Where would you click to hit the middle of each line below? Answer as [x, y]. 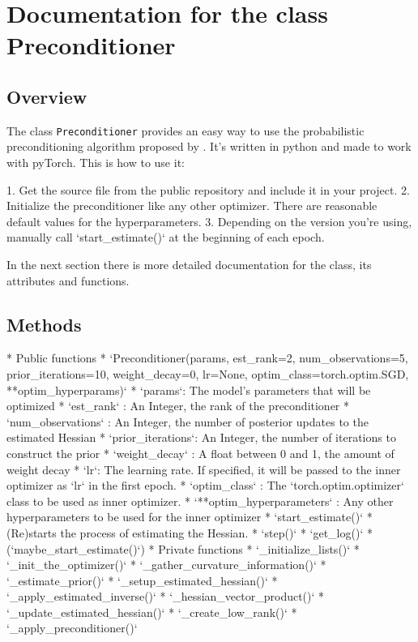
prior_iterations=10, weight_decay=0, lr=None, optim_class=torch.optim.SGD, [208, 373]
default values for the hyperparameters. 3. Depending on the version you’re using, [209, 221]
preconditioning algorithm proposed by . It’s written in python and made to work [209, 146]
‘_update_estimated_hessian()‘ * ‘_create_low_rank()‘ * [152, 612]
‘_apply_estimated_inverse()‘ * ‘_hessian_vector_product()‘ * [166, 596]
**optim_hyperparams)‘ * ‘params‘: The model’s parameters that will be [189, 389]
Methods [44, 324]
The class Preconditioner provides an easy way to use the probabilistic [186, 130]
